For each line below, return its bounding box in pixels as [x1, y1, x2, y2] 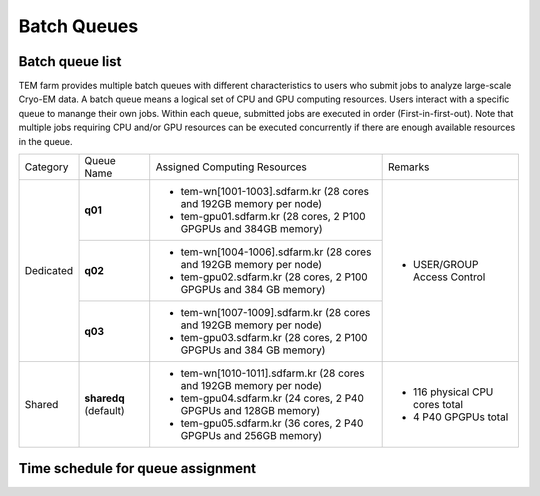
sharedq [84, 391, 125, 405]
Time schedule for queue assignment [18, 460, 257, 477]
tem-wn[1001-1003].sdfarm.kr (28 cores [180, 185, 370, 199]
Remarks [388, 160, 430, 174]
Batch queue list [18, 53, 122, 70]
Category [24, 160, 69, 174]
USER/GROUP [413, 258, 479, 272]
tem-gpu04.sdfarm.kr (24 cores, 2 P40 [180, 391, 365, 405]
